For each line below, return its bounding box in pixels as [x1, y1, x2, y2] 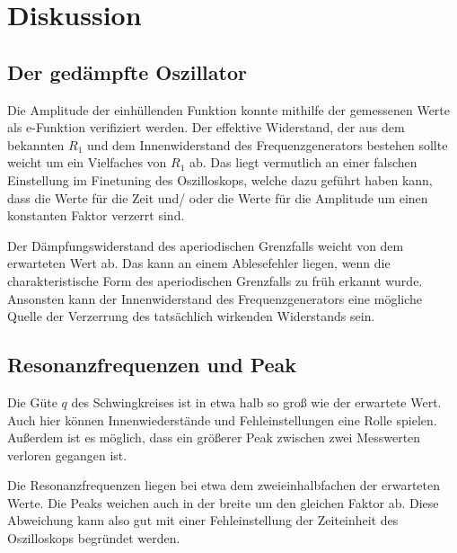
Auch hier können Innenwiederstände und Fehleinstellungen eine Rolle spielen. [7, 410, 437, 429]
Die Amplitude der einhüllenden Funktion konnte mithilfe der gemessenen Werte [7, 100, 451, 119]
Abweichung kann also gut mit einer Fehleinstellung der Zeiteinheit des [7, 511, 399, 530]
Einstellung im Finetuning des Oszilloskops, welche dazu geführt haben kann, [7, 170, 433, 189]
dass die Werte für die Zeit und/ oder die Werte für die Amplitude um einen [7, 188, 428, 207]
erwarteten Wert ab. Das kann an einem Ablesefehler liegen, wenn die [7, 254, 391, 272]
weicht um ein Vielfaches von [7, 153, 167, 172]
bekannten [7, 135, 65, 154]
